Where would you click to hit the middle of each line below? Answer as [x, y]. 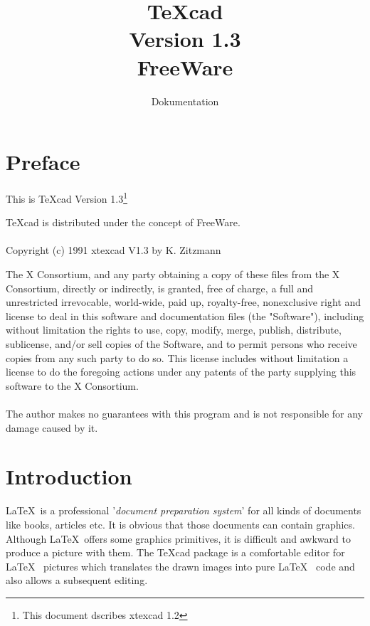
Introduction [69, 476]
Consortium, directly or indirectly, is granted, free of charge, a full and [160, 288]
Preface [43, 162]
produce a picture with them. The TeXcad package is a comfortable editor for [175, 552]
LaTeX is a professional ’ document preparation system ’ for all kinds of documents [184, 510]
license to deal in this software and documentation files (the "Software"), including [185, 315]
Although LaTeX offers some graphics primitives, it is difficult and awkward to [178, 538]
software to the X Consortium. [72, 385]
